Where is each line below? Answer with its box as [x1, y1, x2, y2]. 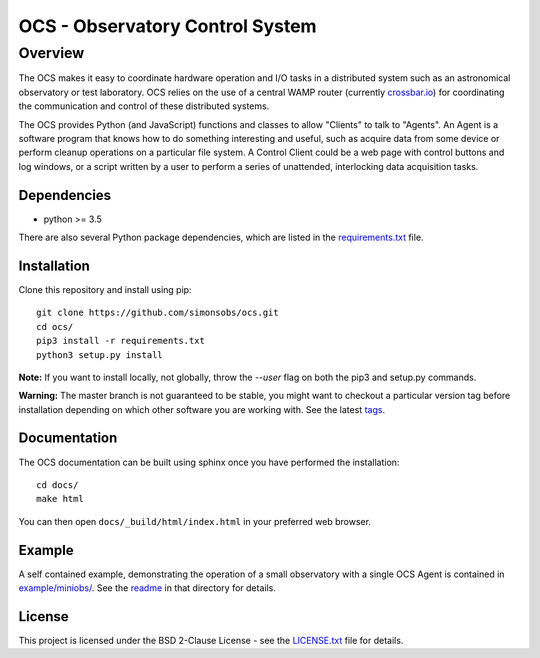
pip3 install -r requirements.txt [36, 335, 205, 347]
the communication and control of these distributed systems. [18, 100, 270, 112]
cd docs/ [36, 479, 79, 490]
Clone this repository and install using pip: [18, 283, 192, 295]
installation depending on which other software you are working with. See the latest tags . [18, 403, 385, 415]
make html [36, 493, 84, 505]
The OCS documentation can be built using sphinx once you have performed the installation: [18, 456, 400, 468]
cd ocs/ [36, 321, 74, 332]
